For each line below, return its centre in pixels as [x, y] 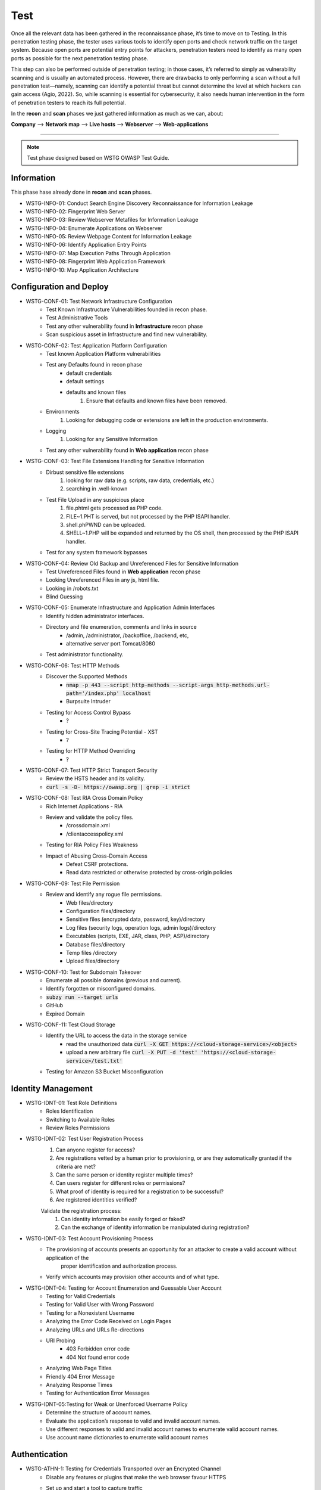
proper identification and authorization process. [119, 1266]
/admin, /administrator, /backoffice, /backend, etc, [128, 635]
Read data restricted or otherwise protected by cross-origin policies [149, 873]
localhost [136, 693]
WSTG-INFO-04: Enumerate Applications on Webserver [94, 228]
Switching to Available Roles [81, 1119]
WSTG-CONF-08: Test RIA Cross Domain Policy [84, 798]
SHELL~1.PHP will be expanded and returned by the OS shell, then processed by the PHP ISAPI [182, 533]
